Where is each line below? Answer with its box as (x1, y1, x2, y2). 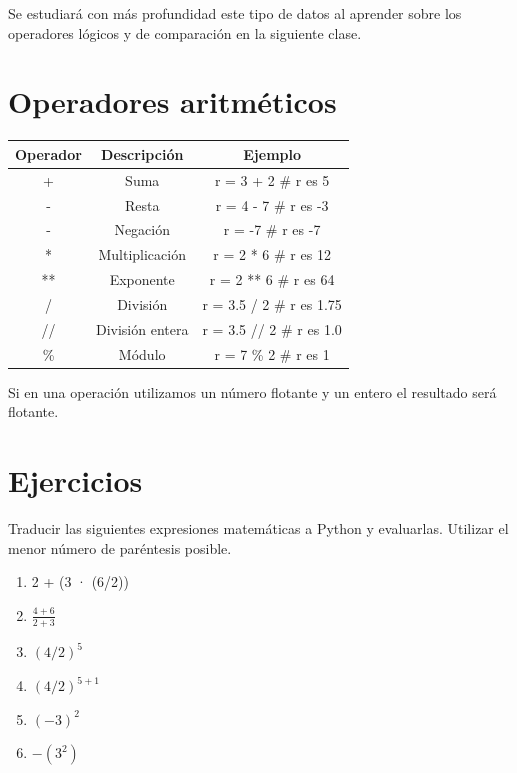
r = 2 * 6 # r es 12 (213, 244, 331, 265)
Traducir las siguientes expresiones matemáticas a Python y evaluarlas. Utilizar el (8, 517, 509, 538)
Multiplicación (98, 244, 186, 265)
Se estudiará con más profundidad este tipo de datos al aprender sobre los (8, 3, 462, 23)
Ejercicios (8, 460, 143, 501)
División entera (95, 318, 189, 339)
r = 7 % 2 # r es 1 (214, 343, 330, 364)
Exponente (109, 269, 175, 290)
